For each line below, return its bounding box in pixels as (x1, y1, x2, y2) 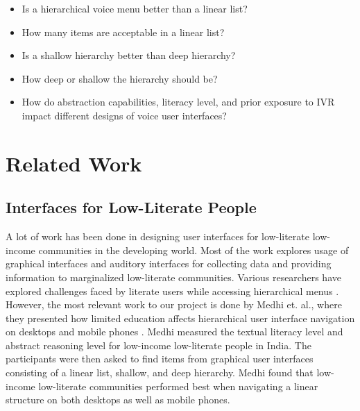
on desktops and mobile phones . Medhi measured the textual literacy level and (6, 324, 343, 339)
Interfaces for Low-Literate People (6, 196, 257, 218)
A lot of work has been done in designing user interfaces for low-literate (6, 229, 309, 244)
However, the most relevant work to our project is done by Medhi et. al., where (6, 297, 342, 312)
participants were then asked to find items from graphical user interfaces (6, 351, 314, 366)
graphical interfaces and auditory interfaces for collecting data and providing (6, 256, 332, 271)
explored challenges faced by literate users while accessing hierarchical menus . (6, 283, 339, 298)
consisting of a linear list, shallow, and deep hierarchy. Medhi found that (6, 365, 314, 380)
